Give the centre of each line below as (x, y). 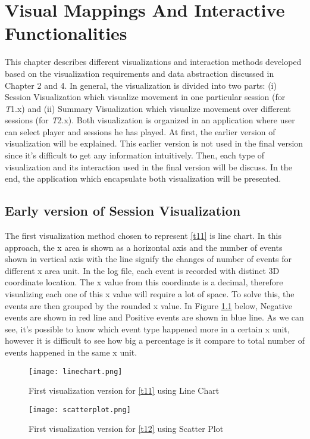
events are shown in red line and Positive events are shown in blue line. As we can (154, 317)
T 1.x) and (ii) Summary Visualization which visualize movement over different (148, 108)
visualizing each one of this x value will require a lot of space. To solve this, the (150, 294)
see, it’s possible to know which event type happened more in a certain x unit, (147, 329)
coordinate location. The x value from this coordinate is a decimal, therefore (144, 282)
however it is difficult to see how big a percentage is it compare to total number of (155, 340)
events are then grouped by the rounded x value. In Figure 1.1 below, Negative (149, 305)
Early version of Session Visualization (123, 211)
